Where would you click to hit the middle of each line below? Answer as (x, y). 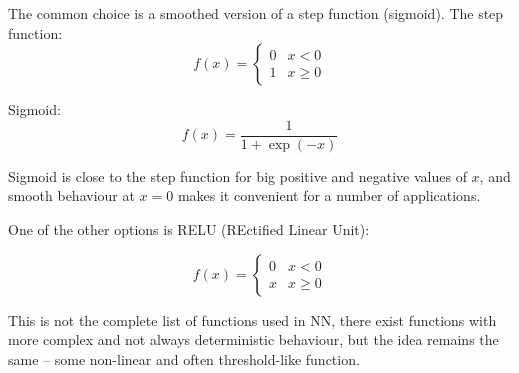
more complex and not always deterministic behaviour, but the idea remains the (253, 339)
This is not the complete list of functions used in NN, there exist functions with (252, 319)
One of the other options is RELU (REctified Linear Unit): (189, 229)
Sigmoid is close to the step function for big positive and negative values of (237, 175)
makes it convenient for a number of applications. (329, 195)
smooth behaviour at (71, 195)
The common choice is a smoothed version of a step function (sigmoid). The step (256, 13)
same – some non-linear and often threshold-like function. (184, 358)
